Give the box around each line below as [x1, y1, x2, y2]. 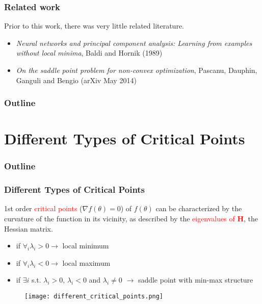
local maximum [62, 257, 111, 268]
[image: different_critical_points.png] [24, 293, 164, 300]
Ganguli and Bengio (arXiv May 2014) [16, 74, 137, 85]
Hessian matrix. [4, 223, 53, 234]
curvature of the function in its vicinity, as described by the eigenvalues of [4, 213, 235, 224]
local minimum [62, 240, 109, 251]
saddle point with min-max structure [138, 274, 253, 285]
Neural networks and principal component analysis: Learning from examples [16, 37, 252, 48]
